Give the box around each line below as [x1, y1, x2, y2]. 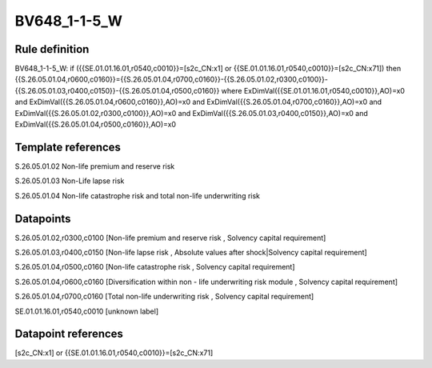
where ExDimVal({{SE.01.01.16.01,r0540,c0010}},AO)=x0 [221, 86, 406, 95]
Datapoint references [14, 327, 124, 341]
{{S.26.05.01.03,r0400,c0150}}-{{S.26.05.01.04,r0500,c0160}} [14, 86, 220, 95]
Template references [14, 140, 122, 154]
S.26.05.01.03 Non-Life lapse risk [14, 176, 125, 186]
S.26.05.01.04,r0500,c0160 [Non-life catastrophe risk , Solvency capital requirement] [14, 262, 295, 272]
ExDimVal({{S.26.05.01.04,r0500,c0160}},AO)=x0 [14, 120, 176, 130]
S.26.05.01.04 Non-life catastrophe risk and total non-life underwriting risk [14, 190, 260, 200]
